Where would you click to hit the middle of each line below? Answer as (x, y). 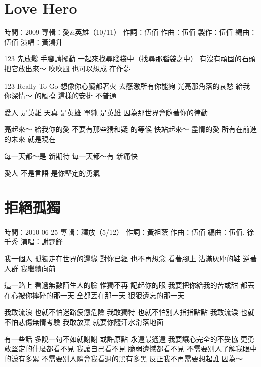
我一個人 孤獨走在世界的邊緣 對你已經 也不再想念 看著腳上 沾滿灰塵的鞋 (122, 258)
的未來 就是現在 (30, 139)
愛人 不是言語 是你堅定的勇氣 (52, 173)
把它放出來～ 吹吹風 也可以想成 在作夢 (67, 68)
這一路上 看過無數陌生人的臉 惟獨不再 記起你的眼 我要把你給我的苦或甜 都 (126, 285)
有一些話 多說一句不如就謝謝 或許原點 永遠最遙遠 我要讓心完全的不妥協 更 (126, 339)
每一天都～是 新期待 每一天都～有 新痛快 (71, 156)
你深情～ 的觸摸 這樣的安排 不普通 (60, 95)
